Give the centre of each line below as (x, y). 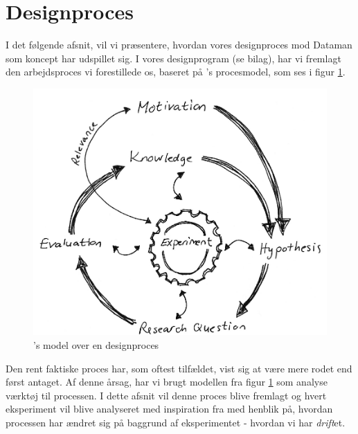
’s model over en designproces (96, 344)
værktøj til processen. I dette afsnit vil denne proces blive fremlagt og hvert (166, 395)
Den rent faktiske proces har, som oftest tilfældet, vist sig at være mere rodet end (179, 368)
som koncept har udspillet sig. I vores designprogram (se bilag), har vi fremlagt (173, 58)
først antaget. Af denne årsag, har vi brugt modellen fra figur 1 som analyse (167, 382)
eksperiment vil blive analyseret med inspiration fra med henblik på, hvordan (169, 409)
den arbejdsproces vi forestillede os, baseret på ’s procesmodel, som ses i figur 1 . (176, 72)
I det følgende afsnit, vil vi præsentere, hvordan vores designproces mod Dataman (179, 45)
